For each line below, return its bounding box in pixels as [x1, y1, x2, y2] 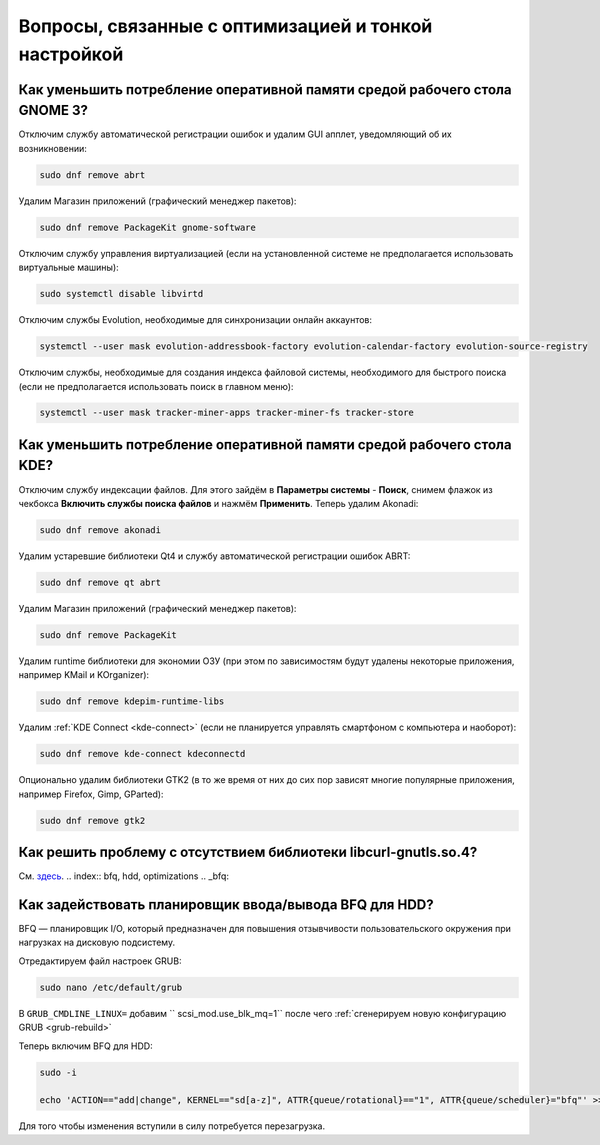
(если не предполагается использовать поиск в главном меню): [18, 380, 294, 392]
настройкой [18, 43, 124, 65]
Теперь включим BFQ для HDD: [18, 1040, 154, 1052]
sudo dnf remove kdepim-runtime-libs [39, 696, 225, 707]
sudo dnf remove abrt [39, 169, 146, 180]
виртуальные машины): [18, 261, 119, 274]
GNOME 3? [18, 102, 89, 119]
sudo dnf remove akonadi [39, 524, 162, 535]
